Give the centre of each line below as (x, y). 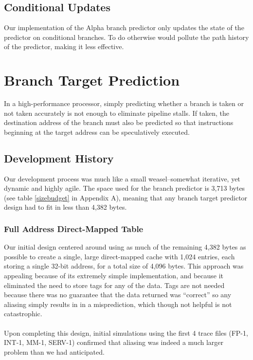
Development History (59, 158)
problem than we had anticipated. (54, 351)
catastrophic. (23, 314)
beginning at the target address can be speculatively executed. (97, 132)
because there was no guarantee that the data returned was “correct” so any (118, 295)
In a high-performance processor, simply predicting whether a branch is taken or (124, 103)
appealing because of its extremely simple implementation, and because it (114, 276)
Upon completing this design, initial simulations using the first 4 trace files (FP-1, (126, 333)
